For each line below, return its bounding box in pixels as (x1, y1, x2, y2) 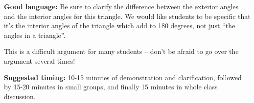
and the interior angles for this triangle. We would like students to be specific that (4, 11, 251, 21)
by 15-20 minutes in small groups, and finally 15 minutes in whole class (4, 82, 218, 92)
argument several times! (4, 55, 75, 66)
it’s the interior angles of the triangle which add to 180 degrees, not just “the (4, 20, 235, 31)
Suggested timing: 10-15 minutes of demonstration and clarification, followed (4, 72, 242, 82)
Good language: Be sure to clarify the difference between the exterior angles (4, 1, 239, 11)
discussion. (4, 91, 36, 101)
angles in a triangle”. (4, 30, 66, 40)
